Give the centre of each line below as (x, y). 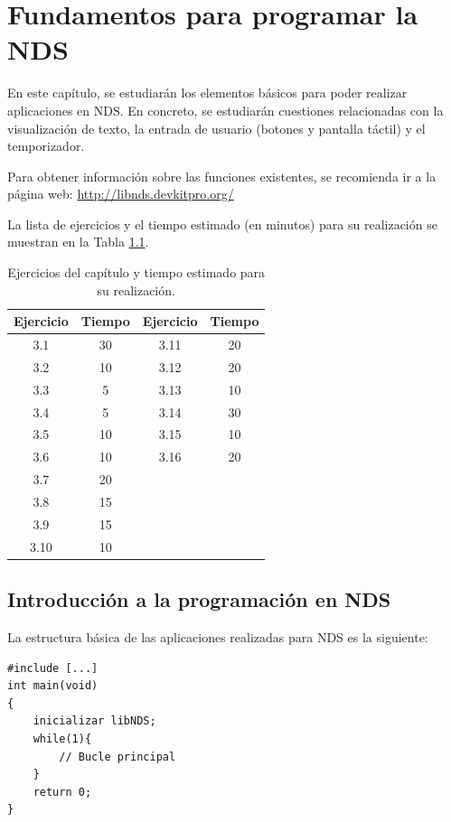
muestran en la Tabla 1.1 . (78, 242)
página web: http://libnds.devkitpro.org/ (121, 194)
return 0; (62, 792)
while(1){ (62, 738)
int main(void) (53, 686)
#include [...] (53, 668)
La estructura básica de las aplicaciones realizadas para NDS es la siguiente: (218, 636)
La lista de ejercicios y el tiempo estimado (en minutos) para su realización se (222, 224)
